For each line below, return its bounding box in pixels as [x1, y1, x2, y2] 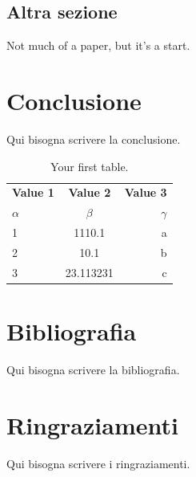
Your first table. [50, 157, 129, 174]
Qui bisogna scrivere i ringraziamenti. [6, 455, 190, 471]
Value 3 [124, 184, 167, 201]
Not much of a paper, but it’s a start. [6, 37, 190, 54]
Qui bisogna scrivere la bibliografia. [6, 361, 180, 377]
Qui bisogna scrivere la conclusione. [6, 130, 181, 147]
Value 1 [12, 184, 54, 201]
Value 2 [68, 184, 111, 201]
